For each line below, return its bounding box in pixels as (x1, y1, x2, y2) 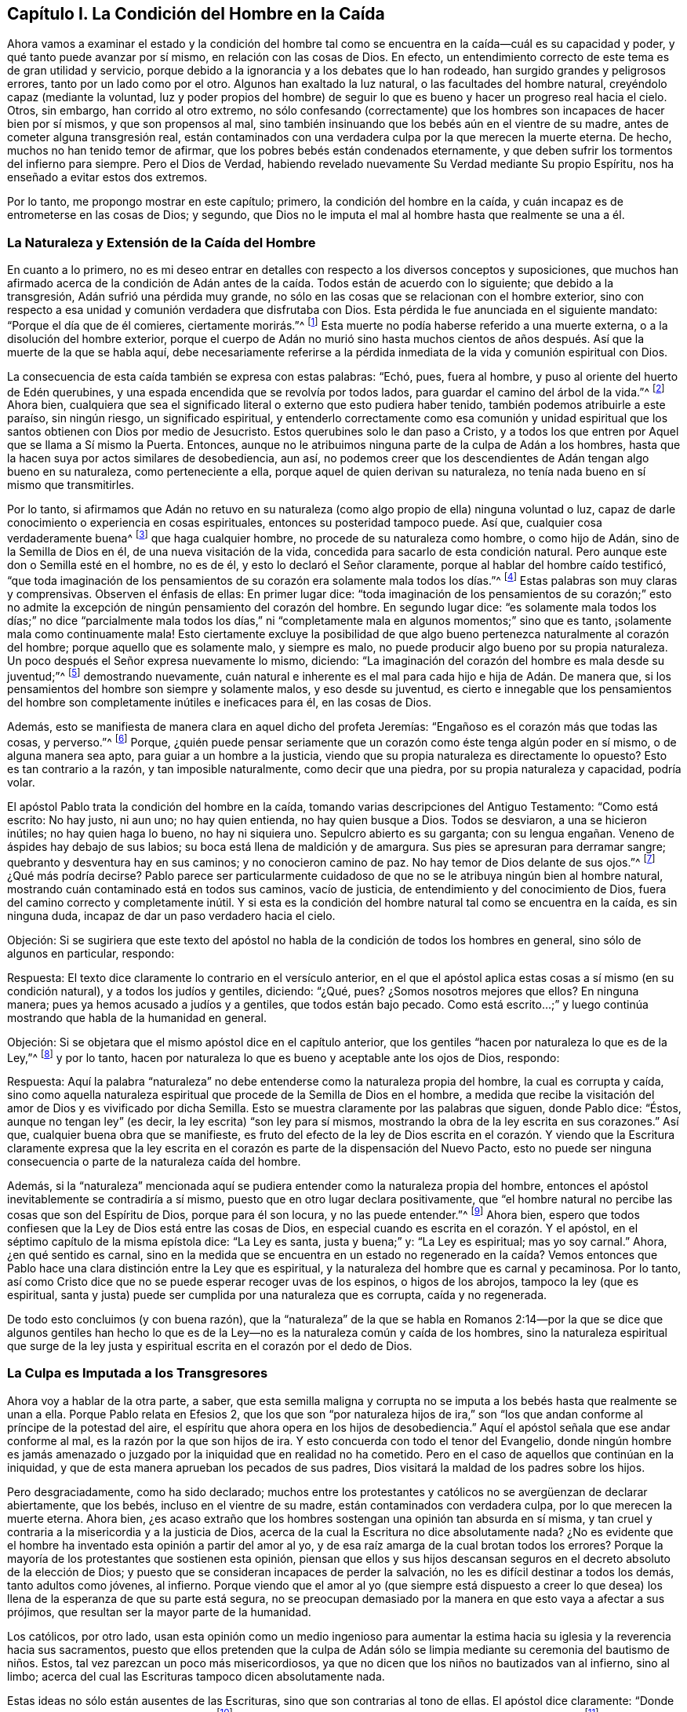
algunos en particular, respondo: (7, 946, 175, 960)
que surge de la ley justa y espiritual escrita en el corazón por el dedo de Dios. (7, 1339, 413, 1353)
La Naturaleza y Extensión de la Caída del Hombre (7, 234, 316, 250)
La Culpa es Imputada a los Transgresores (7, 1365, 268, 1382)
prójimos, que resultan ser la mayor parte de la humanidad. (7, 1604, 311, 1619)
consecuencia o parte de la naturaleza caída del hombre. (7, 1155, 301, 1169)
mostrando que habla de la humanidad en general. (7, 1010, 267, 1024)
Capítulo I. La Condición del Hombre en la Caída (7, 4, 385, 24)
